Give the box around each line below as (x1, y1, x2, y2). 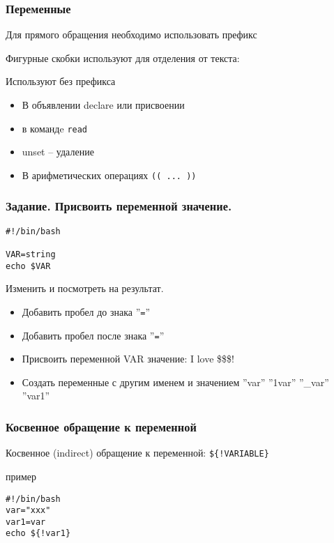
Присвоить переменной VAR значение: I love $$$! (22, 351, 234, 366)
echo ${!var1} (6, 528, 71, 539)
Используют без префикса (6, 74, 116, 89)
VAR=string (6, 250, 56, 260)
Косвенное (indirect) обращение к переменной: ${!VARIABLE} (6, 445, 269, 460)
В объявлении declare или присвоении (22, 98, 185, 112)
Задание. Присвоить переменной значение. (6, 197, 232, 215)
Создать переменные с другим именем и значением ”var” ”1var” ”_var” (22, 374, 329, 389)
